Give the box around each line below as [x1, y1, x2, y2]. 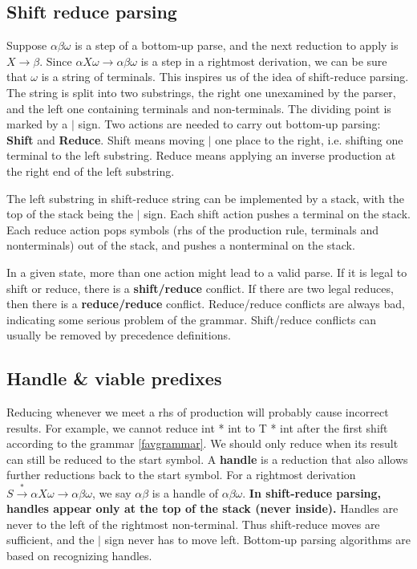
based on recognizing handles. [6, 547, 152, 563]
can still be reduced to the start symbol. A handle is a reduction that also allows [6, 450, 408, 467]
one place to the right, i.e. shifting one [215, 131, 403, 148]
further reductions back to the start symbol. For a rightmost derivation [6, 466, 356, 483]
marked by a [6, 116, 68, 132]
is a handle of [152, 484, 219, 501]
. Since [39, 52, 72, 69]
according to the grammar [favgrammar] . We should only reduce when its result [6, 435, 399, 452]
